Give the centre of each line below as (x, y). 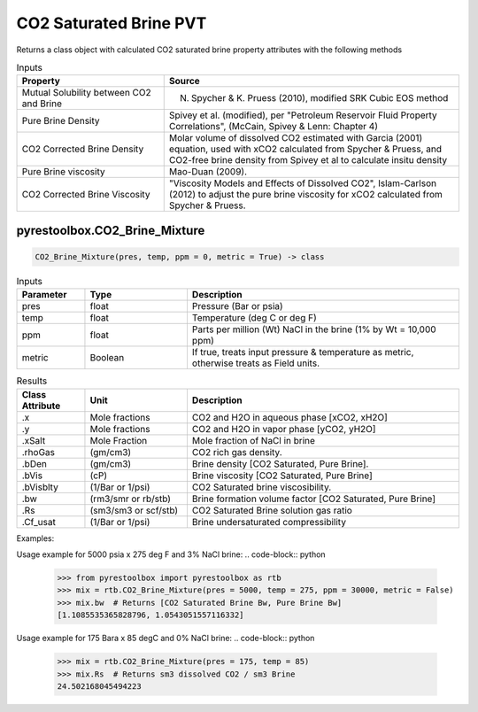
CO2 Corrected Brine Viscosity (86, 195)
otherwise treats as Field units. (256, 363)
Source (185, 81)
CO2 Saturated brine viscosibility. (262, 487)
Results (32, 381)
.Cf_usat (39, 522)
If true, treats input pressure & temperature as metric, (303, 352)
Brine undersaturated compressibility (269, 522)
